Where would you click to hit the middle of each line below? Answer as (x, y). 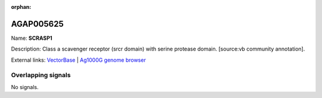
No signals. (25, 87)
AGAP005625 (37, 24)
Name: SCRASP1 (32, 38)
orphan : (21, 7)
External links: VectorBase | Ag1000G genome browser (78, 60)
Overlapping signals (41, 75)
